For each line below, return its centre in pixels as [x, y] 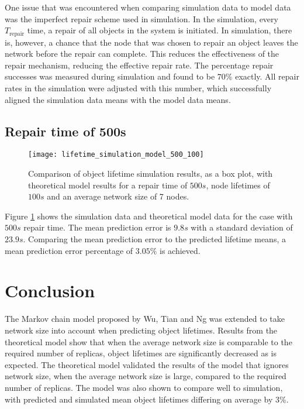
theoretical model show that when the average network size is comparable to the [148, 341]
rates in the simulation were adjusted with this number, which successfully [138, 88]
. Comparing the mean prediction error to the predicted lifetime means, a [154, 239]
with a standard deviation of [242, 227]
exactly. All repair [267, 76]
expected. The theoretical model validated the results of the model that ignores [147, 364]
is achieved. [180, 250]
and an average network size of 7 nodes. [118, 196]
